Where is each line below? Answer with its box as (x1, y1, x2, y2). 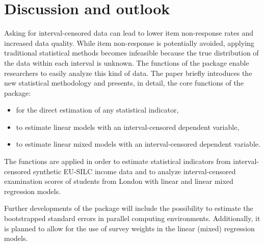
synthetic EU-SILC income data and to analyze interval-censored (33, 166, 236, 176)
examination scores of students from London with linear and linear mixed (4, 176, 233, 186)
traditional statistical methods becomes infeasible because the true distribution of (4, 47, 259, 58)
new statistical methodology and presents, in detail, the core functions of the (4, 77, 244, 88)
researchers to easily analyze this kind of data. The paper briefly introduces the (4, 67, 252, 78)
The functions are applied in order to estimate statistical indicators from (4, 156, 231, 167)
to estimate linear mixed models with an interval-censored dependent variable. (16, 139, 260, 149)
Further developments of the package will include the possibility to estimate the (4, 203, 253, 213)
